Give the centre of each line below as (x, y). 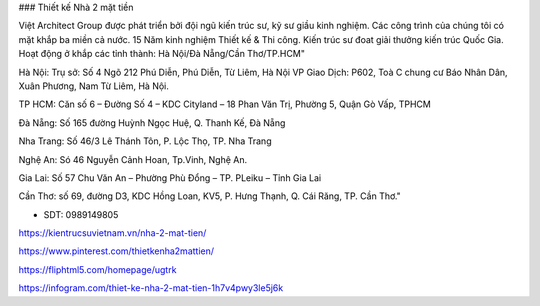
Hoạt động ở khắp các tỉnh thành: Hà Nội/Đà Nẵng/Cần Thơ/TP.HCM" (161, 54)
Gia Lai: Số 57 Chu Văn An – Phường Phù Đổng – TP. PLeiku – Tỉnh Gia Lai (170, 177)
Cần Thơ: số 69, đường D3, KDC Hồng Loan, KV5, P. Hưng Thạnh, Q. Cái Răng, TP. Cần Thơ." (210, 196)
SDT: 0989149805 (81, 214)
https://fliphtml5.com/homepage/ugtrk (97, 269)
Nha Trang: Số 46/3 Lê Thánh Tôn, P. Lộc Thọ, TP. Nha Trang (145, 141)
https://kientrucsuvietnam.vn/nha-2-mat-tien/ (112, 233)
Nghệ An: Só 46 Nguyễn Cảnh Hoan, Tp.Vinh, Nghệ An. (133, 159)
